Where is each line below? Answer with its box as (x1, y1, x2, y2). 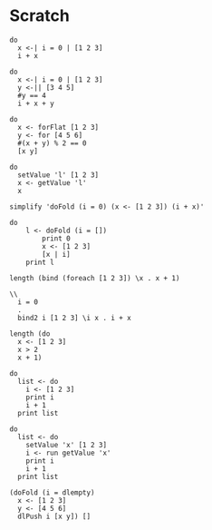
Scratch (9, 5, 70, 26)
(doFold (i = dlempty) (9, 487, 95, 497)
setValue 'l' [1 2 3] (17, 170, 100, 180)
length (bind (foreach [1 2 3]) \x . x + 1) (9, 273, 180, 282)
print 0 (42, 233, 71, 243)
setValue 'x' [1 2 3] (25, 440, 107, 449)
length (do (9, 329, 51, 339)
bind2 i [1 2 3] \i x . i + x (17, 313, 131, 322)
